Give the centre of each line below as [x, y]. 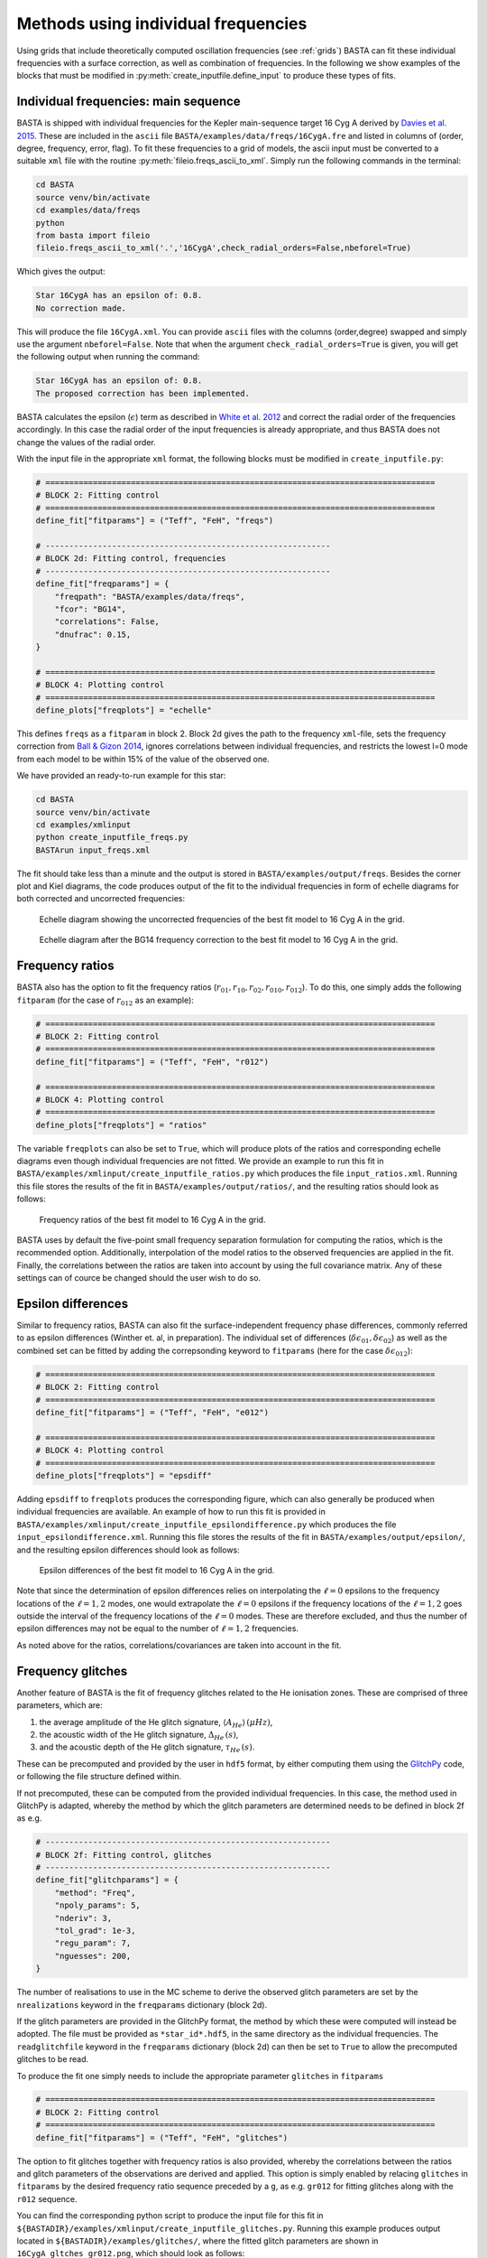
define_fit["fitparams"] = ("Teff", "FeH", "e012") [152, 1413]
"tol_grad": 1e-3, [95, 1931]
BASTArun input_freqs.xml [93, 850]
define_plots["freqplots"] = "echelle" [124, 710]
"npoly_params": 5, [98, 1905]
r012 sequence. [47, 2198]
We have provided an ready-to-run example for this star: [121, 776]
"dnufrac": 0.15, [93, 634]
